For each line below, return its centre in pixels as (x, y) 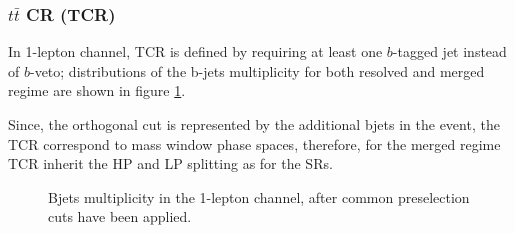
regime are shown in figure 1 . (97, 90)
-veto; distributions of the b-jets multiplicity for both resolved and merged (257, 70)
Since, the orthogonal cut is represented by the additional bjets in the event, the (254, 124)
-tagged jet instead (449, 51)
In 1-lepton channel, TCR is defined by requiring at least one (195, 51)
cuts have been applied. (120, 216)
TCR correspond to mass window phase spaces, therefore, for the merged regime (254, 143)
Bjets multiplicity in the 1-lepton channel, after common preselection (259, 196)
